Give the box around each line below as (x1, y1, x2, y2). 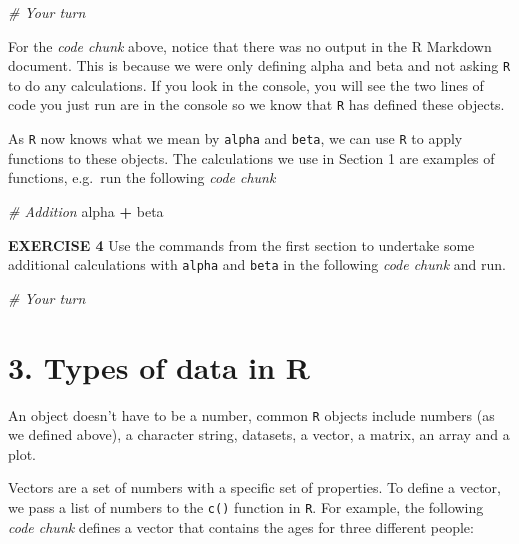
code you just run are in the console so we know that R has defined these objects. (8, 94, 505, 115)
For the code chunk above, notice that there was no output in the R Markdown (8, 35, 492, 56)
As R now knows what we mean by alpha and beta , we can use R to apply (8, 128, 463, 149)
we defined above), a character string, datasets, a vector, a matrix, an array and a (8, 424, 510, 445)
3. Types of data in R (8, 346, 311, 387)
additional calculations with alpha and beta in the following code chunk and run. (8, 254, 506, 275)
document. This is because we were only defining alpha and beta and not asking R (8, 55, 511, 76)
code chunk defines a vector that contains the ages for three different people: (8, 516, 474, 537)
